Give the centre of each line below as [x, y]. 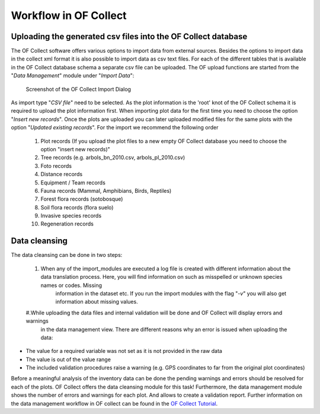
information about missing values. [97, 302]
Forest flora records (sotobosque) [82, 199]
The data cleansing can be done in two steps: [67, 255]
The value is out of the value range [68, 359]
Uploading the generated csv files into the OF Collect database [129, 36]
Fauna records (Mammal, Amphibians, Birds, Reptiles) [106, 190]
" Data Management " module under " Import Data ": [73, 76]
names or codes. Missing [71, 285]
